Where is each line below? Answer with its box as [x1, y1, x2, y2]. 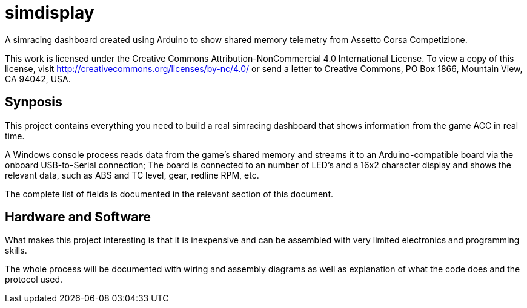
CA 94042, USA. [5, 73, 71, 84]
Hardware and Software [5, 209, 151, 225]
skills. [5, 245, 27, 256]
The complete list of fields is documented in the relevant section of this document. [5, 188, 333, 199]
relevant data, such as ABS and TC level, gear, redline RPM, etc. [5, 169, 259, 180]
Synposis [5, 94, 62, 110]
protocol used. [5, 274, 62, 285]
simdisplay [5, 2, 94, 23]
